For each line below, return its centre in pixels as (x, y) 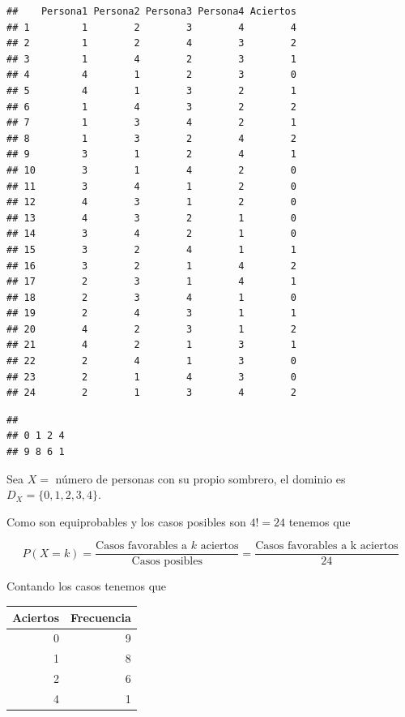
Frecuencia (101, 617)
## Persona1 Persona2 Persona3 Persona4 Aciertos (151, 11)
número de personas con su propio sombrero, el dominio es (200, 478)
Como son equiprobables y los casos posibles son (126, 521)
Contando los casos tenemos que (87, 586)
